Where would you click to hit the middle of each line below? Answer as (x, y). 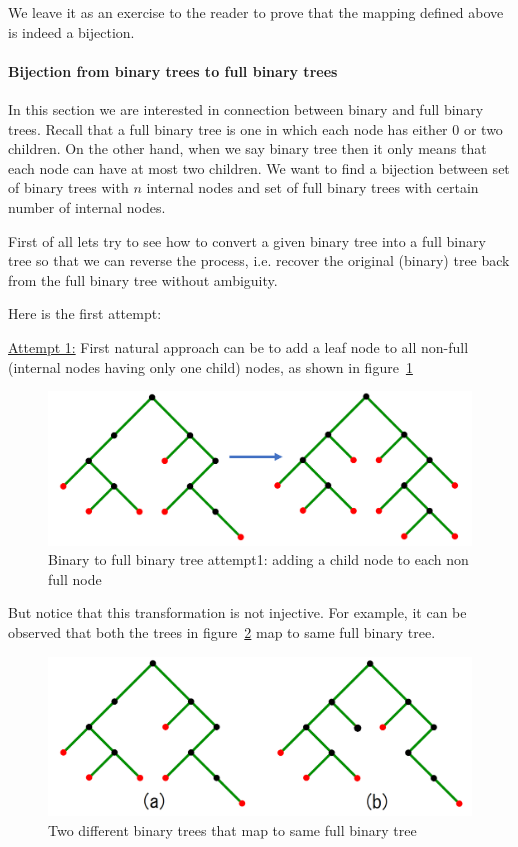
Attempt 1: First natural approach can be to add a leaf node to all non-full (238, 346)
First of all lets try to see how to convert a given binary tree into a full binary (247, 240)
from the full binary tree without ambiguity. (143, 279)
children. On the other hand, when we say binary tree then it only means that (247, 148)
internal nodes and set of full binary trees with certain (312, 187)
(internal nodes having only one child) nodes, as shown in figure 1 (210, 366)
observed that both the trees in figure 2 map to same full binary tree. (222, 631)
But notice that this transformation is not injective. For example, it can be (237, 612)
